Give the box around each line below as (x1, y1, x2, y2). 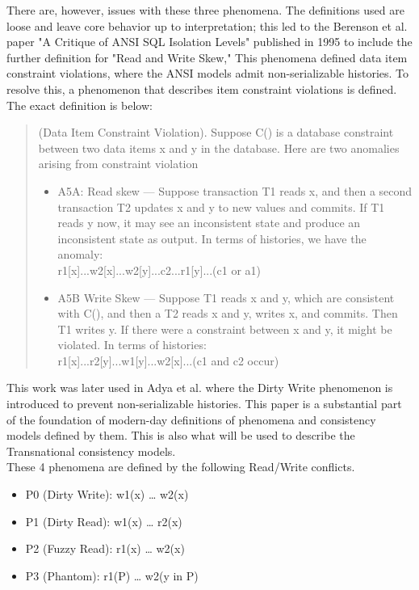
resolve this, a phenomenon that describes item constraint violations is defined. (6, 80, 397, 97)
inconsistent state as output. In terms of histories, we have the (57, 230, 367, 247)
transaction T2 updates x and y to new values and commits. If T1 (57, 198, 385, 215)
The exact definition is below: (6, 96, 153, 113)
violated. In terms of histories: (57, 336, 207, 353)
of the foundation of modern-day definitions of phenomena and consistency (6, 411, 376, 428)
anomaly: (57, 246, 103, 263)
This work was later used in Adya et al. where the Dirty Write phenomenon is (6, 379, 393, 396)
